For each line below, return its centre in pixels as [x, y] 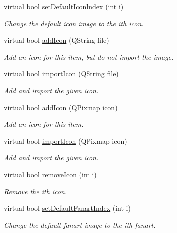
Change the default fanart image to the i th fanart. [80, 224]
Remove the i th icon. [36, 191]
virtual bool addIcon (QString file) [57, 40]
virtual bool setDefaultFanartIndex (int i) [67, 208]
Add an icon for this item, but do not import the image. [89, 57]
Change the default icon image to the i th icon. [74, 23]
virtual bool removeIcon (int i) [50, 174]
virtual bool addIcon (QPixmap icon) [61, 107]
